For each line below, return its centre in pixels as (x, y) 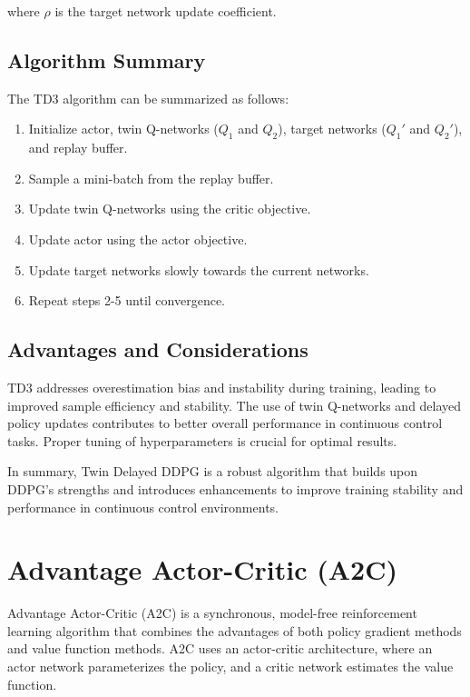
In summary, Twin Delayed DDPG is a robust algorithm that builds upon (213, 471)
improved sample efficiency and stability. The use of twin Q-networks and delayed (235, 405)
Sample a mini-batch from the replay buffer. (151, 178)
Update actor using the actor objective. (138, 239)
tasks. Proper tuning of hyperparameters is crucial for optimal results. (202, 440)
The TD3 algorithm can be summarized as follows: (148, 98)
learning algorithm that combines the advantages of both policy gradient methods (235, 630)
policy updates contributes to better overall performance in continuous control (225, 423)
